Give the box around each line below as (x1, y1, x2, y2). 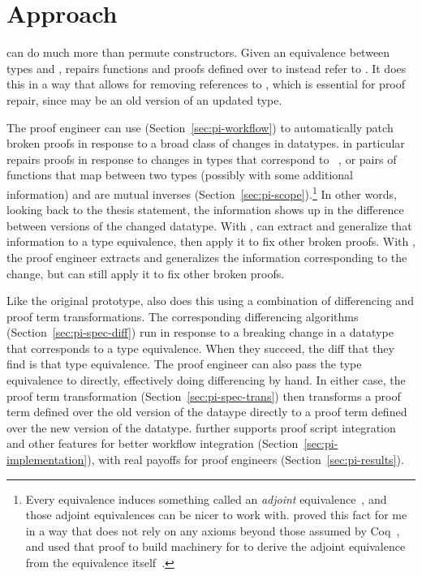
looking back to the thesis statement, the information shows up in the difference (6, 201, 404, 218)
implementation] (6, 451, 88, 468)
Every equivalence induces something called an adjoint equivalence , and (25, 490, 387, 507)
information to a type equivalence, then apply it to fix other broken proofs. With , (6, 233, 416, 250)
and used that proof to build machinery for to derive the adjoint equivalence (25, 538, 406, 555)
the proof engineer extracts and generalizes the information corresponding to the (6, 248, 407, 265)
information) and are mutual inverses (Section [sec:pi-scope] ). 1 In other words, (6, 183, 397, 202)
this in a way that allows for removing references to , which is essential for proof (6, 75, 406, 92)
